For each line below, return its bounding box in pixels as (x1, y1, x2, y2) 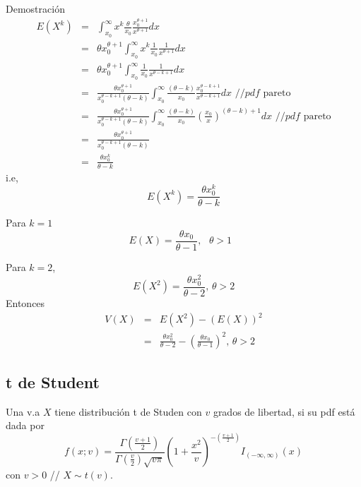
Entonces (6, 295, 45, 310)
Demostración (6, 1, 65, 16)
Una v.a (6, 404, 40, 419)
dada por (6, 418, 45, 433)
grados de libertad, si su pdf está (213, 404, 355, 419)
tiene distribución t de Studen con (54, 404, 202, 419)
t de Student (6, 371, 100, 392)
